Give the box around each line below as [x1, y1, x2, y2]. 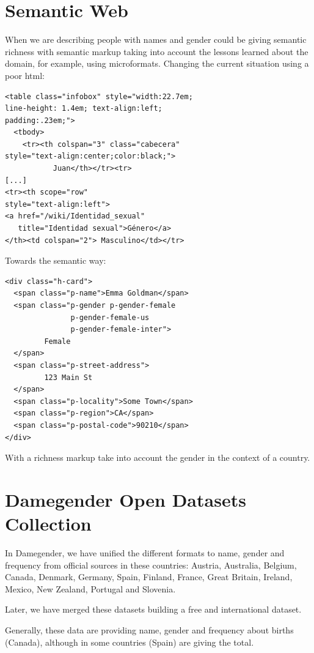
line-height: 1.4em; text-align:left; [5, 104, 162, 113]
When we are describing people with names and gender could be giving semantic [5, 33, 307, 46]
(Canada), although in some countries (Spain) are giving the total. [5, 635, 254, 648]
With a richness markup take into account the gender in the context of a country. [5, 451, 310, 464]
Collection [5, 511, 92, 536]
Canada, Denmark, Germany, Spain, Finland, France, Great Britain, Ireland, [5, 570, 293, 583]
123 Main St [44, 373, 93, 382]
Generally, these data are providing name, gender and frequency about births [5, 624, 294, 636]
